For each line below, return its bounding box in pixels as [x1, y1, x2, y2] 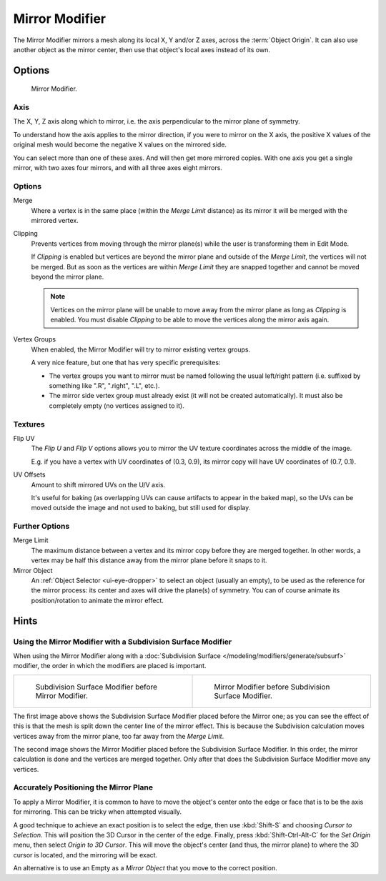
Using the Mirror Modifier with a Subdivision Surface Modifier [13, 637, 232, 647]
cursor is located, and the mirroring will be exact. [13, 850, 158, 859]
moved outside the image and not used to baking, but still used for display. [31, 504, 251, 512]
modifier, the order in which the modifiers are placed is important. [13, 662, 207, 670]
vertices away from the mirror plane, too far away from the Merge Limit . [13, 732, 224, 740]
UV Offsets [13, 470, 46, 479]
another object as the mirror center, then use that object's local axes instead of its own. [13, 45, 271, 54]
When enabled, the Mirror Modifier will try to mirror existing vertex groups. [31, 345, 250, 354]
